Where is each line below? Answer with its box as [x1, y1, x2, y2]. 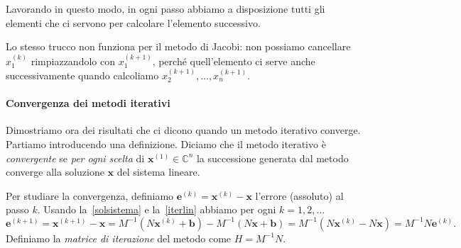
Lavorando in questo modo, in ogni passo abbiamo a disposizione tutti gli [6, 1, 325, 16]
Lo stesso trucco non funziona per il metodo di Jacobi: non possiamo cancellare [6, 39, 351, 54]
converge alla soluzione [6, 164, 104, 179]
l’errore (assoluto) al [255, 188, 344, 203]
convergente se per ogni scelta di [6, 150, 145, 165]
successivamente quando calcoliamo [6, 68, 159, 82]
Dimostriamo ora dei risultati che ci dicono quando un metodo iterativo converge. [6, 123, 361, 137]
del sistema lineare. [116, 164, 200, 179]
